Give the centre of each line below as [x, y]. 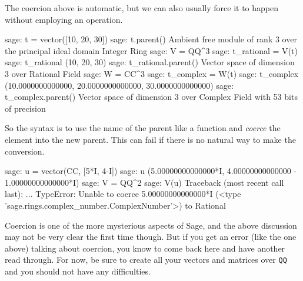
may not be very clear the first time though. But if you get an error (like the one [151, 237]
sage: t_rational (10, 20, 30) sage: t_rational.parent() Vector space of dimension [150, 62]
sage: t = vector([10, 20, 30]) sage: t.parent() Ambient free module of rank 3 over [151, 39]
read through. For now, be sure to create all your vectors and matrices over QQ [146, 260]
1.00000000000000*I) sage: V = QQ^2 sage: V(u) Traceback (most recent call [144, 182]
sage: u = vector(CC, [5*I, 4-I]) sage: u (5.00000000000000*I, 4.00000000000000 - [151, 171]
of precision [25, 108]
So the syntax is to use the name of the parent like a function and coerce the [143, 128]
